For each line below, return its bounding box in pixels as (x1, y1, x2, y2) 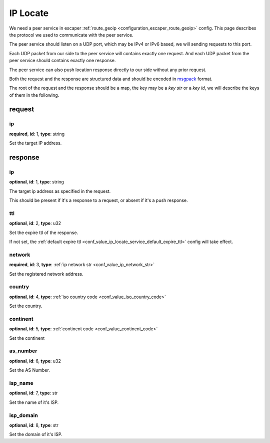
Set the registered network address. (9, 271, 83, 277)
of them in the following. (9, 92, 59, 98)
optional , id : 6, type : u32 (9, 358, 61, 364)
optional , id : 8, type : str (9, 422, 58, 428)
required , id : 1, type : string (9, 131, 65, 137)
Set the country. (9, 303, 42, 309)
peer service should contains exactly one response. (9, 58, 116, 64)
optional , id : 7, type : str (9, 390, 58, 396)
